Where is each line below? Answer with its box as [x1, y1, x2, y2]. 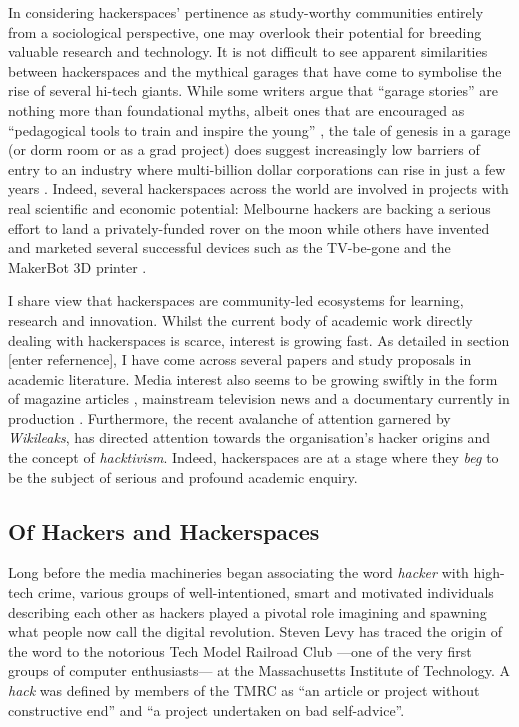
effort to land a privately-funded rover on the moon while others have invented [8, 217, 490, 238]
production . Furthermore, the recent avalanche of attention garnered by [8, 407, 451, 428]
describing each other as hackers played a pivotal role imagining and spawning [8, 601, 487, 622]
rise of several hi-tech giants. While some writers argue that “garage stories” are [8, 80, 498, 101]
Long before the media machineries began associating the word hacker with [8, 562, 469, 583]
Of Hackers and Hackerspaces [8, 515, 320, 546]
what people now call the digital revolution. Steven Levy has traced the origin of [8, 621, 502, 642]
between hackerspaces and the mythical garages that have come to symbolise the [8, 60, 502, 81]
